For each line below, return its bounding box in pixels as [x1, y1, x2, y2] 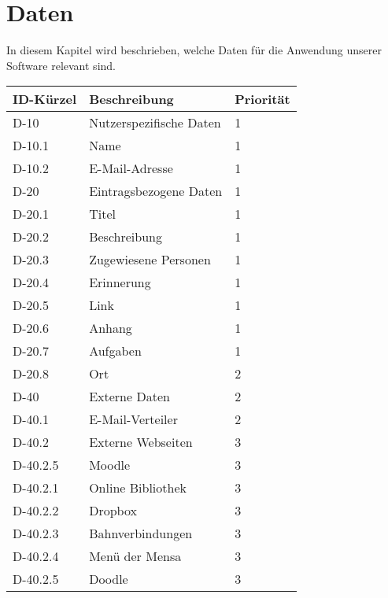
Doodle [89, 570, 128, 589]
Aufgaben [89, 341, 142, 360]
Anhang [89, 319, 132, 338]
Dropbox [89, 501, 137, 520]
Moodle [89, 456, 131, 474]
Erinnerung [89, 273, 151, 292]
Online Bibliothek [89, 478, 187, 497]
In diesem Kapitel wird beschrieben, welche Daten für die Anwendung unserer [6, 42, 382, 58]
